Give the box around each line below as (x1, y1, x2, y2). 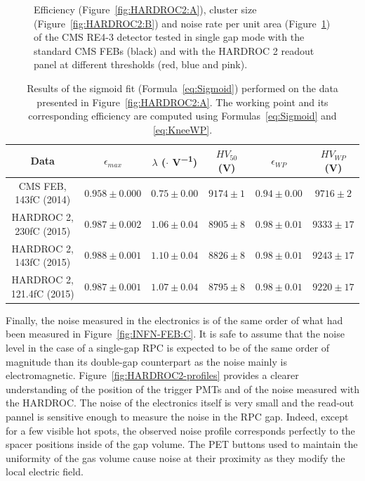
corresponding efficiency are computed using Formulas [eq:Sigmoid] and (28, 108, 337, 123)
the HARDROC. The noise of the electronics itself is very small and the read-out (6, 395, 354, 410)
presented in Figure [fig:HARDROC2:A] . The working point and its (36, 94, 328, 109)
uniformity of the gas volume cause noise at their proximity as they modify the (6, 450, 345, 465)
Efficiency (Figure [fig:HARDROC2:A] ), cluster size (34, 2, 257, 16)
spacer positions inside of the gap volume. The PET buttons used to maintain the (6, 437, 358, 451)
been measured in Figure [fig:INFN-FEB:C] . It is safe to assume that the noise (6, 326, 345, 341)
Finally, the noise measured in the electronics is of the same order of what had (6, 312, 343, 327)
